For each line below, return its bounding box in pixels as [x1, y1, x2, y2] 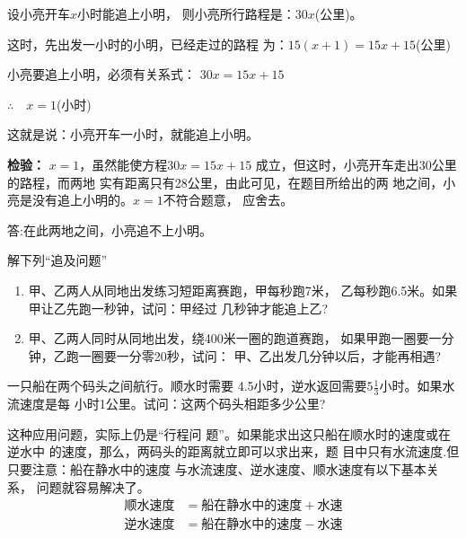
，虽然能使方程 [79, 154, 168, 173]
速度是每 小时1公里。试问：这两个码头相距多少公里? [19, 394, 326, 413]
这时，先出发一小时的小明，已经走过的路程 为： [7, 34, 288, 53]
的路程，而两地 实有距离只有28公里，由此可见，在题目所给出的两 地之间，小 [7, 172, 456, 191]
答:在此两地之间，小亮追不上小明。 [7, 220, 212, 239]
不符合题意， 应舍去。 [163, 190, 294, 209]
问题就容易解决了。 [36, 477, 150, 496]
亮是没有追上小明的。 [7, 190, 133, 209]
